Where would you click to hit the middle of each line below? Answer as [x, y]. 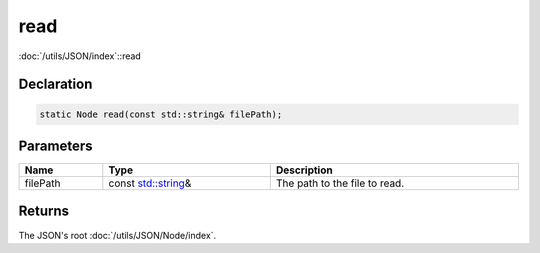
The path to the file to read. [340, 183]
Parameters [55, 145]
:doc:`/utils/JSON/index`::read [80, 56]
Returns [44, 211]
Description [304, 170]
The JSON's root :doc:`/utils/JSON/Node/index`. [117, 235]
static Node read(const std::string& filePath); [161, 114]
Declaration [55, 84]
